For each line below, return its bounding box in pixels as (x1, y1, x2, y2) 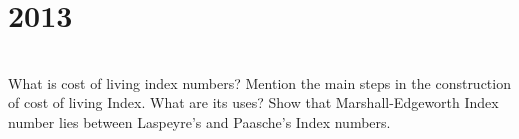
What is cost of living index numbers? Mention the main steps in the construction (8, 72, 511, 93)
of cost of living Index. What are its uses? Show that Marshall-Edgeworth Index (8, 92, 499, 113)
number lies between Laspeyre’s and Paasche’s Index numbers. (8, 111, 391, 132)
